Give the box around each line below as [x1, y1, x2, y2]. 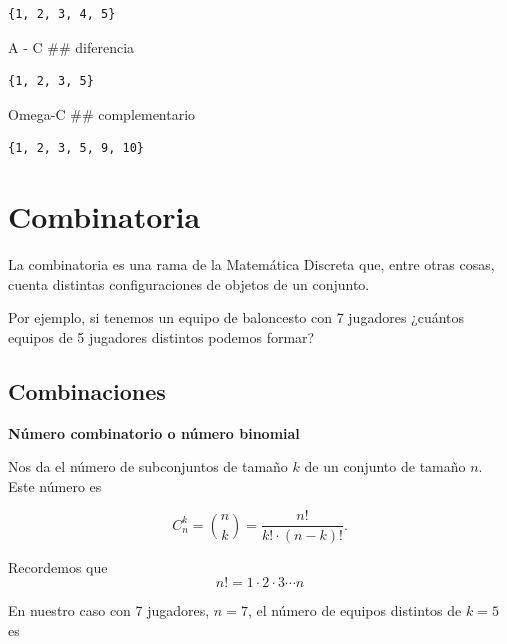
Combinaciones [8, 375, 166, 406]
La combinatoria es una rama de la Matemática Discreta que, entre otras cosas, [8, 254, 495, 275]
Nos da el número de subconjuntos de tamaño [8, 456, 288, 477]
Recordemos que [8, 556, 108, 577]
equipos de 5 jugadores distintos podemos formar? [8, 326, 315, 347]
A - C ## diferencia [8, 36, 135, 57]
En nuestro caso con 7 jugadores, [8, 600, 210, 621]
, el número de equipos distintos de [247, 600, 462, 621]
